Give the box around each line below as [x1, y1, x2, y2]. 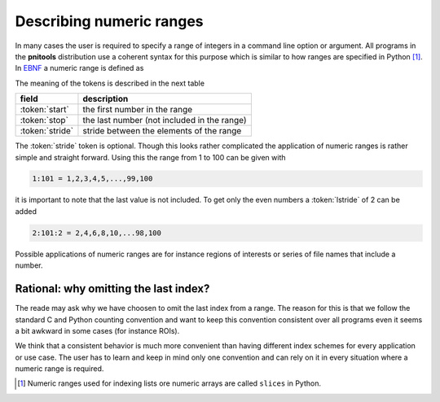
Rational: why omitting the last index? [15, 282, 210, 296]
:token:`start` [20, 104, 69, 116]
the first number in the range [82, 104, 193, 116]
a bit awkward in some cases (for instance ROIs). [15, 326, 180, 335]
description [82, 94, 129, 105]
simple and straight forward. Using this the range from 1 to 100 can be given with [15, 152, 286, 162]
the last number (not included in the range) [82, 115, 248, 126]
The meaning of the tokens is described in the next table [15, 78, 205, 88]
